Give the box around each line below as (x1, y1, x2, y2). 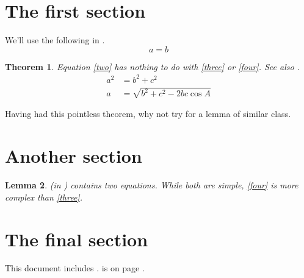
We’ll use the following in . (5, 34, 105, 46)
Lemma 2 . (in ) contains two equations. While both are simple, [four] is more (5, 179, 299, 191)
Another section (5, 143, 142, 168)
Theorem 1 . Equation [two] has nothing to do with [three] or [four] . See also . (5, 60, 300, 73)
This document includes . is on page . (5, 262, 145, 274)
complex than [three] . (5, 190, 82, 203)
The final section (5, 226, 148, 251)
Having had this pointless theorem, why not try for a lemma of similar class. (5, 107, 291, 120)
